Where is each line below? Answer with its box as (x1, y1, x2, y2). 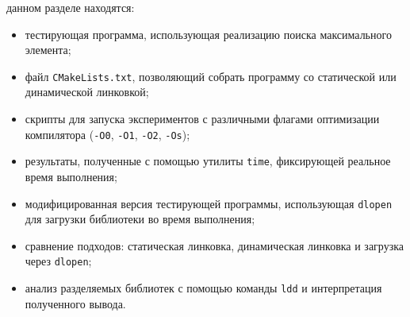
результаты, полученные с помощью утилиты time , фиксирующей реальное (25, 153, 391, 169)
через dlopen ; (25, 253, 92, 269)
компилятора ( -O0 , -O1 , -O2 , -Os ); (25, 126, 190, 142)
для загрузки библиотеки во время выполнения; (25, 211, 255, 227)
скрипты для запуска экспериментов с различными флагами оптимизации (25, 110, 380, 127)
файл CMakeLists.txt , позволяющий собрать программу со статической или (25, 68, 397, 84)
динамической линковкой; (25, 83, 149, 100)
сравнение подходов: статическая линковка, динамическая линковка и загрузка (25, 237, 404, 253)
